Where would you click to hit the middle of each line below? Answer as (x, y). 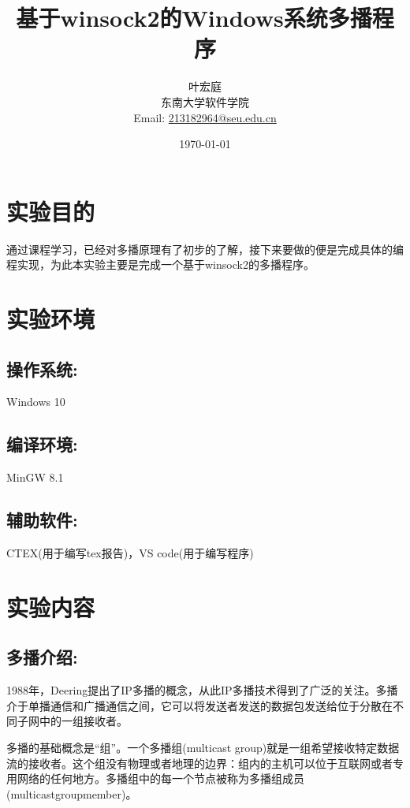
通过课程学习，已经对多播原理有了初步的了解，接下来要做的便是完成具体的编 (205, 249)
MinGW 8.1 (35, 477)
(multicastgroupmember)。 (72, 793)
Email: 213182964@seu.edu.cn (205, 117)
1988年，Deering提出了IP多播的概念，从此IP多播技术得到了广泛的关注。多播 (202, 690)
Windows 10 (36, 402)
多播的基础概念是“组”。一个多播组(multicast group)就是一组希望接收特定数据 (203, 747)
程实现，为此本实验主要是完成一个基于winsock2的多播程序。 (160, 264)
